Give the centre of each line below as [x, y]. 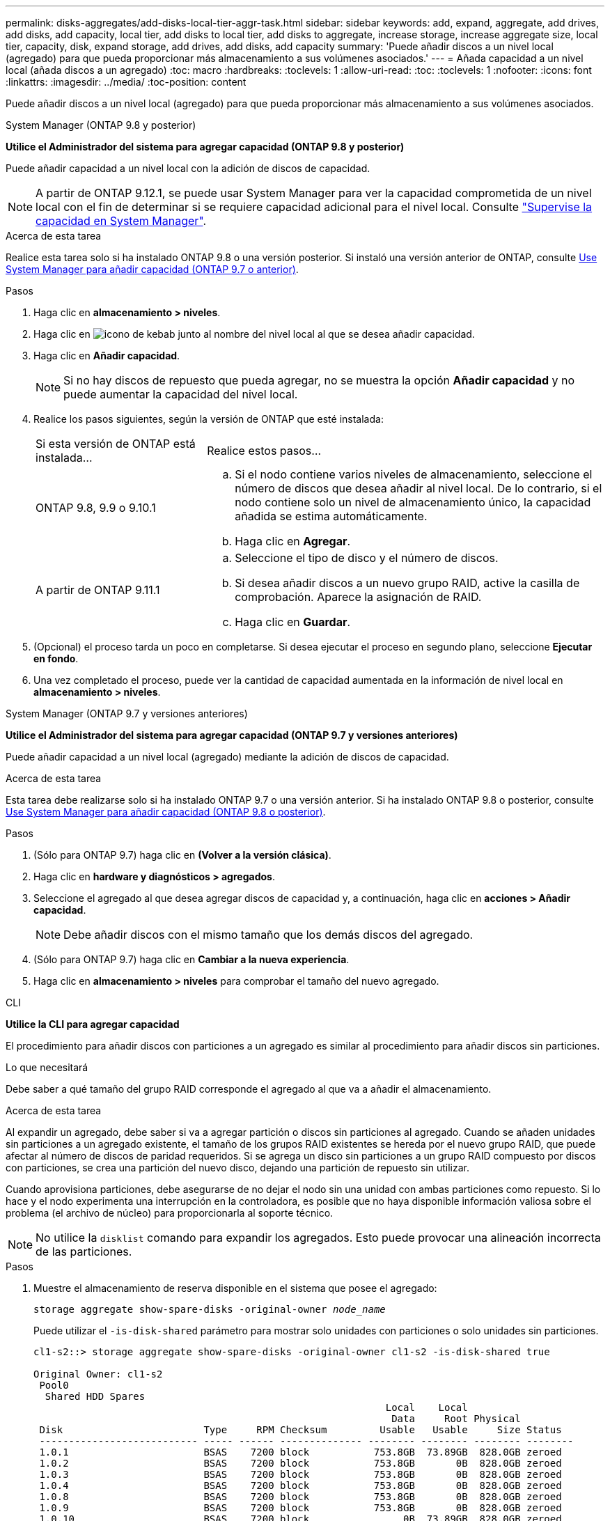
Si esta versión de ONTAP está [116, 444]
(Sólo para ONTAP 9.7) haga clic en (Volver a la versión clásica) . [182, 855]
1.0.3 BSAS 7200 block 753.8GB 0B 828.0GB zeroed [300, 1474]
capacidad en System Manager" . [121, 221]
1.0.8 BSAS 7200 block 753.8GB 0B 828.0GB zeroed [300, 1497]
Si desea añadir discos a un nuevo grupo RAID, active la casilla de [407, 583]
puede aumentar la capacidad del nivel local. [181, 394]
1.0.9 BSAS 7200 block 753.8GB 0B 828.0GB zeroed [300, 1508]
